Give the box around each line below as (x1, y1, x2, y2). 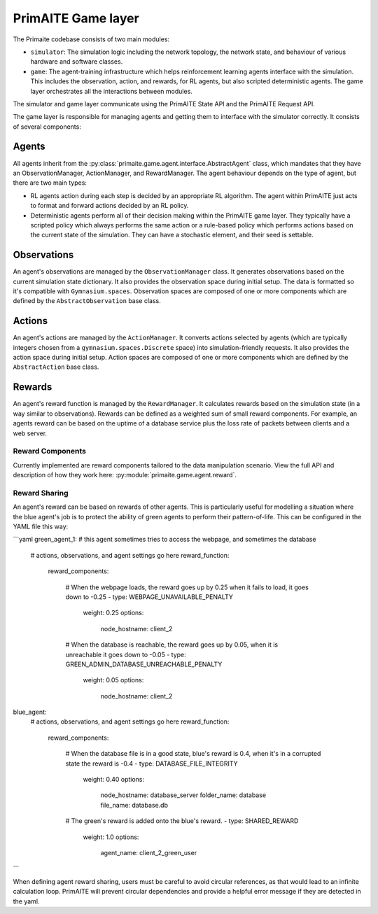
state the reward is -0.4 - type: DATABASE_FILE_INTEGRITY (65, 759, 238, 768)
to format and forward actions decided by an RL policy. (30, 202, 189, 210)
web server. (13, 429, 48, 437)
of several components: (13, 122, 82, 131)
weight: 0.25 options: (83, 609, 144, 617)
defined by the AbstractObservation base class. (13, 297, 161, 305)
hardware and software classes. (30, 57, 123, 66)
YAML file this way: (13, 522, 69, 530)
